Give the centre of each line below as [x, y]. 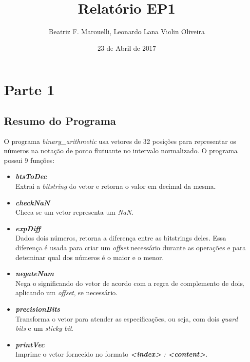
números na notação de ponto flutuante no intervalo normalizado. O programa [121, 151]
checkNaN [33, 202]
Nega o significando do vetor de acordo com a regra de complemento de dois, [130, 283]
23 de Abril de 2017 [127, 48]
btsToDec [31, 176]
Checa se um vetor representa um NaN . [74, 212]
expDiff [28, 228]
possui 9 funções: [29, 160]
